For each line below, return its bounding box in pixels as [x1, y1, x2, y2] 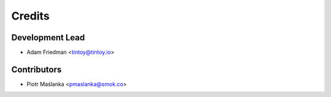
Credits [11, 9, 50, 23]
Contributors [11, 64, 62, 74]
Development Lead [11, 32, 85, 43]
